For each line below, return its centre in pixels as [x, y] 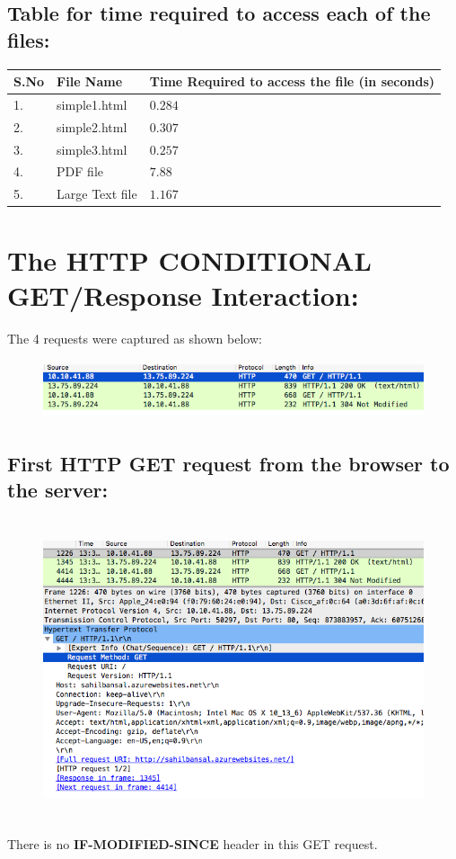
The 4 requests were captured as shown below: [135, 338]
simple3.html [92, 149]
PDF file [80, 171]
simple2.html [92, 126]
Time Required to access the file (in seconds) [292, 81]
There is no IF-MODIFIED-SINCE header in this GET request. [193, 844]
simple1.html [92, 104]
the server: [58, 490]
